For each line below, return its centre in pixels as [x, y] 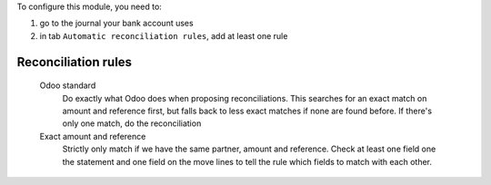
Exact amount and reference [93, 136]
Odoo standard [68, 85]
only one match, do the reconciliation [132, 123]
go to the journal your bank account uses [117, 24]
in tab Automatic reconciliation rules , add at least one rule [164, 35]
